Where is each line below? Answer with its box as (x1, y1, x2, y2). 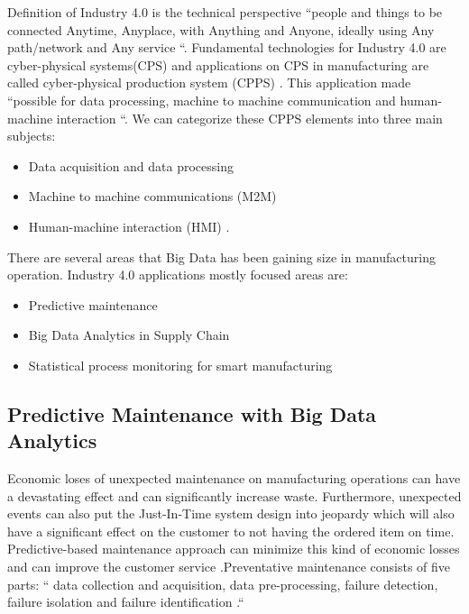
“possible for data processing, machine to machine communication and (7, 90, 396, 109)
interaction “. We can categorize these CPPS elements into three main (56, 108, 443, 127)
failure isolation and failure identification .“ (7, 592, 244, 611)
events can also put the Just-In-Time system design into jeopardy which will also (7, 504, 455, 523)
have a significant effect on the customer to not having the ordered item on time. (7, 521, 455, 540)
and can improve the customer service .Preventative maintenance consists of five (7, 557, 451, 576)
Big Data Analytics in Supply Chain (28, 325, 230, 344)
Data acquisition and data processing (28, 156, 234, 175)
